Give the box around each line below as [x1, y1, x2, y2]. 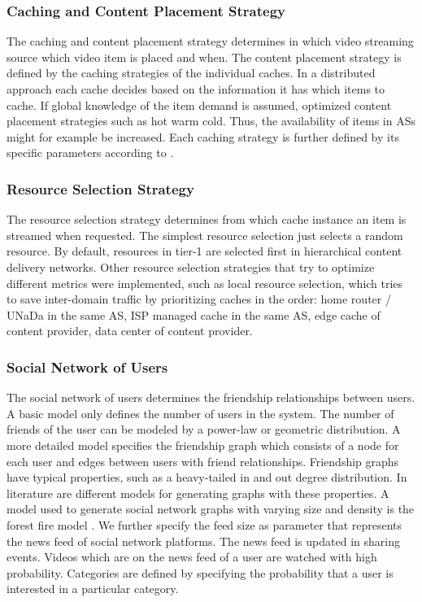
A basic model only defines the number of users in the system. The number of [7, 404, 394, 421]
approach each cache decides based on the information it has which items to [7, 81, 385, 97]
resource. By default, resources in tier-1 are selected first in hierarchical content [7, 242, 402, 260]
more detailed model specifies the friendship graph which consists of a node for [7, 436, 399, 453]
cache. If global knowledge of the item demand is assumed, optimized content [7, 96, 392, 113]
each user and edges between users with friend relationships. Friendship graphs [7, 452, 399, 469]
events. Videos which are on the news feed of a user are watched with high [7, 548, 377, 565]
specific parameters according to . [7, 144, 174, 161]
